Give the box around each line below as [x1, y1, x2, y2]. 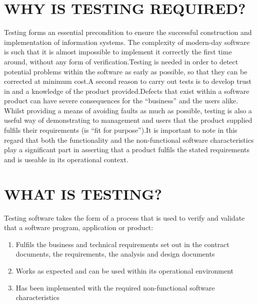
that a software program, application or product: [4, 222, 153, 233]
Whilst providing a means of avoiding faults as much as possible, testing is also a [4, 105, 252, 115]
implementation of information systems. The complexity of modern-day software [4, 36, 250, 47]
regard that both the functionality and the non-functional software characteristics [4, 134, 254, 145]
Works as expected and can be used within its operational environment [15, 265, 234, 276]
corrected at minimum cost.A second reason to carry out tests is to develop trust [4, 76, 251, 86]
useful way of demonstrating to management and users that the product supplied [4, 115, 252, 125]
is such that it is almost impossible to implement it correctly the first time [4, 46, 232, 57]
